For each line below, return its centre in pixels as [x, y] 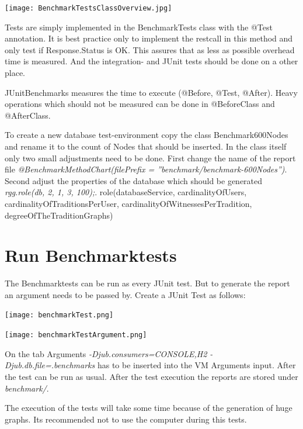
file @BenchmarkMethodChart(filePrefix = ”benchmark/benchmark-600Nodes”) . [146, 169]
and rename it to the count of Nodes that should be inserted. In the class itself [146, 146]
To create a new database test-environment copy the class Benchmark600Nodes [147, 135]
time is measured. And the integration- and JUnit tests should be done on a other [151, 61]
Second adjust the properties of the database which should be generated [134, 180]
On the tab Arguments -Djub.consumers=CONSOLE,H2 [106, 353]
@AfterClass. [28, 115]
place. [15, 73]
